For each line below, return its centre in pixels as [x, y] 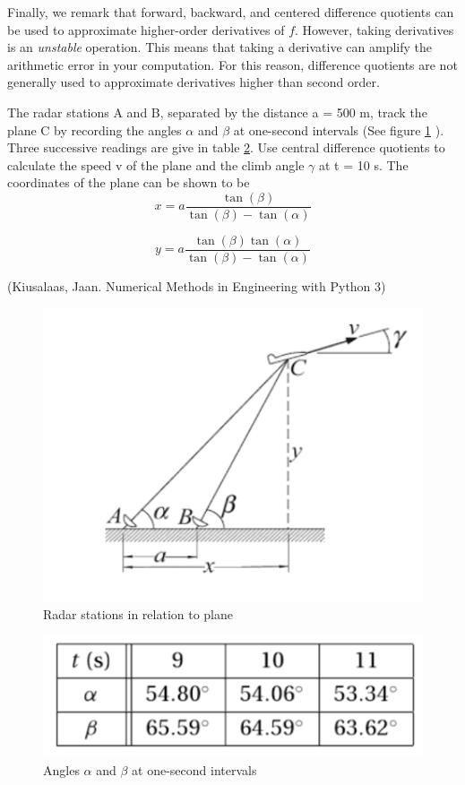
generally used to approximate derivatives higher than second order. [194, 82]
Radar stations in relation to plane [138, 613]
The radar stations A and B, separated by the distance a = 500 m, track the [217, 112]
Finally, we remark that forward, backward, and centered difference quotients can [231, 12]
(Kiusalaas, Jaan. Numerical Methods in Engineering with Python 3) [197, 286]
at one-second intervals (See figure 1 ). [339, 129]
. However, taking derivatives [375, 29]
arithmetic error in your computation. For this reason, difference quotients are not [232, 64]
